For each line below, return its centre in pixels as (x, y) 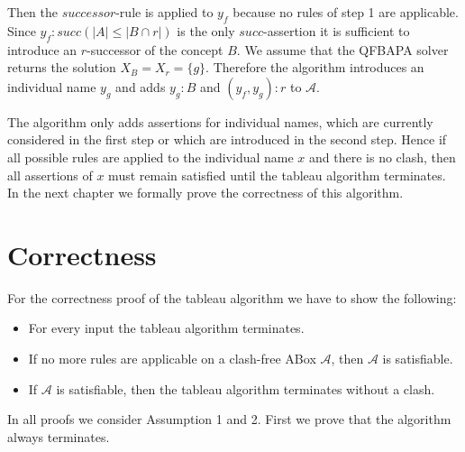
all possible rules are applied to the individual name (150, 157)
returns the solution (62, 67)
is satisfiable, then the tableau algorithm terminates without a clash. (246, 388)
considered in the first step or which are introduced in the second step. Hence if (227, 139)
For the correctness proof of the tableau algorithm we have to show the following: (232, 297)
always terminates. (59, 436)
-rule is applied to (164, 12)
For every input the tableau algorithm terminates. (166, 328)
